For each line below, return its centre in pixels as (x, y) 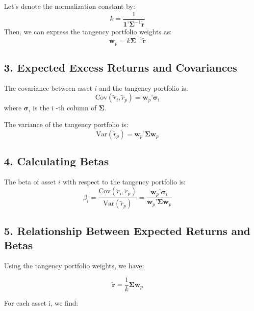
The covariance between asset (48, 88)
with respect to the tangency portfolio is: (124, 181)
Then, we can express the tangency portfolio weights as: (88, 31)
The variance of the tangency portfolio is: (66, 124)
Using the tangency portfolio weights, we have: (74, 265)
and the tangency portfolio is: (144, 88)
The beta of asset (30, 181)
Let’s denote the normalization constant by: (70, 6)
